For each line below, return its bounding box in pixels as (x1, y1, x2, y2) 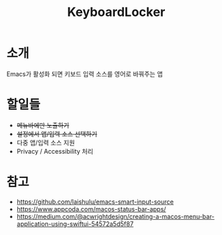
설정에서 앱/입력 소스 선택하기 (16, 129, 98, 138)
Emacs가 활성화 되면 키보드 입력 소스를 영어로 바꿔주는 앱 (6, 70, 163, 78)
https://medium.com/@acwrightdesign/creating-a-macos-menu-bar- (16, 212, 215, 220)
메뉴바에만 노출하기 (16, 121, 70, 129)
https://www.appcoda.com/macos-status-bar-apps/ (16, 204, 166, 213)
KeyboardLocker (67, 4, 166, 20)
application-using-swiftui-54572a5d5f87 (16, 220, 134, 228)
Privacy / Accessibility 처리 (16, 147, 93, 155)
